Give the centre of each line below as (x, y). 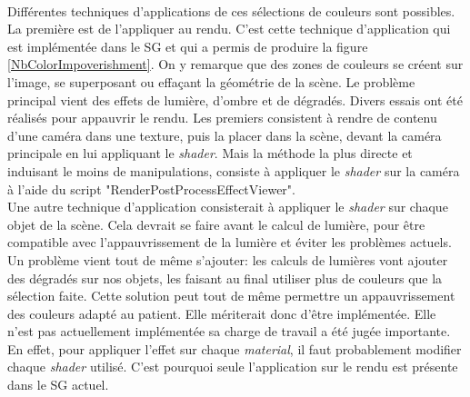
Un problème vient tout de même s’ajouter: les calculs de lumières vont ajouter (228, 259)
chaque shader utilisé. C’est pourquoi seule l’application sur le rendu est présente (233, 367)
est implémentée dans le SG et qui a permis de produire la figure (188, 46)
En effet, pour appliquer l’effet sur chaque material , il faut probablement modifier (235, 348)
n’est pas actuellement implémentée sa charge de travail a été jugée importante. (229, 331)
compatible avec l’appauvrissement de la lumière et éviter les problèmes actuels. (230, 242)
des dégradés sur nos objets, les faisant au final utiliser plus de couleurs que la (225, 278)
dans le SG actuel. (58, 385)
